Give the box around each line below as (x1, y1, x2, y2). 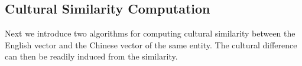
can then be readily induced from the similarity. (5, 50, 178, 62)
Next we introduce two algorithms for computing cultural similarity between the (5, 27, 295, 39)
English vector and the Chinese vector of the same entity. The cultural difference (5, 38, 297, 51)
